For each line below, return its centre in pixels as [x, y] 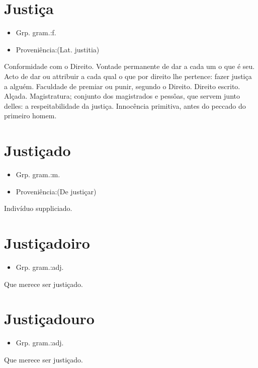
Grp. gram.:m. [38, 174]
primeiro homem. [30, 116]
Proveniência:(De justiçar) [56, 191]
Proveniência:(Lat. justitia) [58, 49]
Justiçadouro [49, 318]
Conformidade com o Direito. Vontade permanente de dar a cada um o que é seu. [130, 66]
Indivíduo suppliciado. [38, 208]
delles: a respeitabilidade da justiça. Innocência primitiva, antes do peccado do [125, 105]
